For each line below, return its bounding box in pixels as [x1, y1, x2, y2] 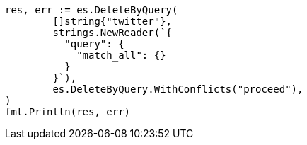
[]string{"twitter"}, [52, 16, 173, 27]
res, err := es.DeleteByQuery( [5, 4, 178, 16]
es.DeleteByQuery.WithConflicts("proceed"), [52, 83, 303, 95]
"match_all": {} [76, 50, 166, 61]
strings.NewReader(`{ [52, 27, 173, 38]
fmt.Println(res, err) [5, 106, 131, 117]
